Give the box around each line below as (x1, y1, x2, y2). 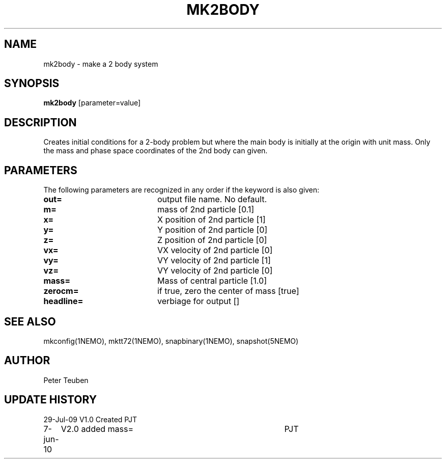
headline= (43, 296, 83, 307)
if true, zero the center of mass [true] (157, 286, 299, 296)
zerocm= (43, 286, 79, 296)
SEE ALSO (4, 315, 56, 328)
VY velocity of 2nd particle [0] (157, 265, 273, 276)
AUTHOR (4, 354, 50, 367)
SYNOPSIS (4, 77, 60, 90)
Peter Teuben (43, 375, 89, 385)
